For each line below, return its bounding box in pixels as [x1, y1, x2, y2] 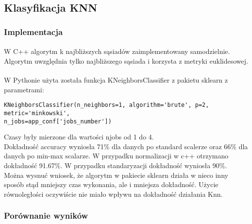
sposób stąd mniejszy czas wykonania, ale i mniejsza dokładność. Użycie [4, 179, 218, 190]
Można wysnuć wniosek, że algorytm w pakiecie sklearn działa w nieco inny [4, 170, 228, 180]
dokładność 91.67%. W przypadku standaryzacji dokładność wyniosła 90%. [4, 160, 227, 170]
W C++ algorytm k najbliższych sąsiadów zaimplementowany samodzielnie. [4, 46, 230, 56]
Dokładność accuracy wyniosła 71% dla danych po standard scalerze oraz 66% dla [4, 141, 248, 151]
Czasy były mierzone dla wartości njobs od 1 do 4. [4, 132, 154, 142]
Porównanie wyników [4, 209, 88, 222]
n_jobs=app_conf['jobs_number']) [4, 118, 112, 125]
